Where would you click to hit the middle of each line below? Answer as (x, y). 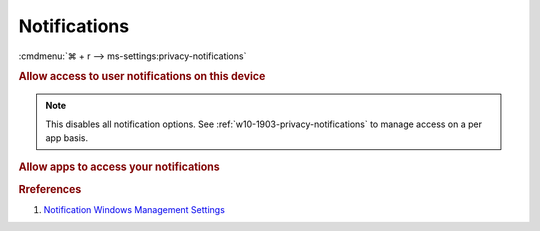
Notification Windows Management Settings (134, 209)
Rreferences (50, 189)
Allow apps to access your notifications (119, 167)
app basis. (67, 137)
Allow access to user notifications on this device (142, 77)
